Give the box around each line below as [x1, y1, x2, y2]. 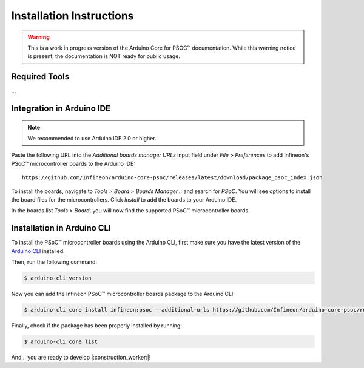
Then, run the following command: [11, 258, 97, 266]
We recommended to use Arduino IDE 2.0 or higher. [27, 135, 157, 142]
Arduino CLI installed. [11, 247, 65, 254]
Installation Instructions [11, 9, 134, 22]
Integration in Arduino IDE [11, 103, 111, 114]
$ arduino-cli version [24, 275, 92, 281]
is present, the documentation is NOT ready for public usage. [27, 53, 180, 60]
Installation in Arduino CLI [11, 223, 112, 233]
